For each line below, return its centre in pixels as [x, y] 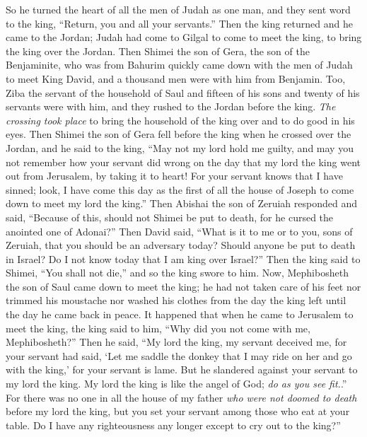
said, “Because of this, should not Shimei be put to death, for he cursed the [170, 217]
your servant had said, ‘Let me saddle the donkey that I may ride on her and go [179, 355]
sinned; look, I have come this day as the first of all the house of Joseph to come [180, 189]
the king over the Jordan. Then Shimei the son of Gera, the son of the [158, 51]
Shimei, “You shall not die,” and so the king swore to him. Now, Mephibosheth [177, 273]
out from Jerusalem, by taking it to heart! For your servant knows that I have [174, 176]
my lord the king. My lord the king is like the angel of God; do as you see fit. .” [176, 384]
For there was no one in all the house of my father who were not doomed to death [181, 397]
